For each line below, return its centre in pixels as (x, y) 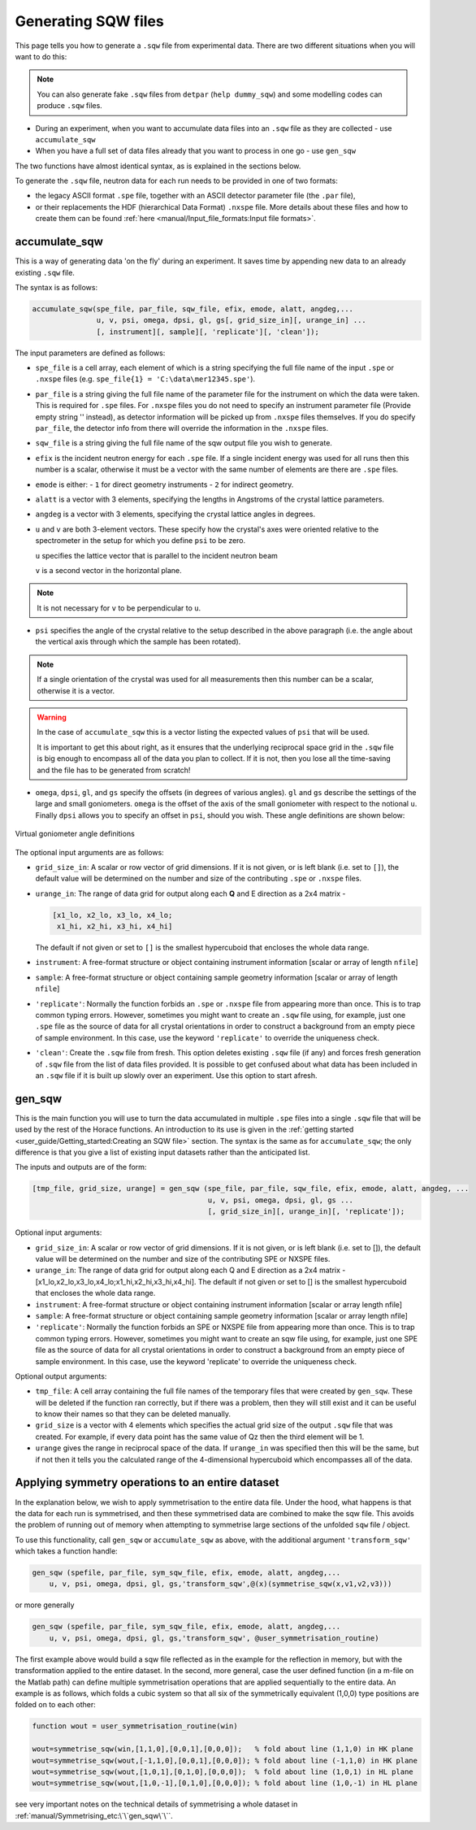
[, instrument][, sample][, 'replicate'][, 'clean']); (208, 332)
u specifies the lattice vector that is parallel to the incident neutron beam (156, 555)
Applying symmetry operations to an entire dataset (147, 1482)
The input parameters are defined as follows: (90, 353)
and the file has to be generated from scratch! (114, 770)
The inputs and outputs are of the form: (81, 1167)
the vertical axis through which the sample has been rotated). (138, 641)
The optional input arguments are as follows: (89, 852)
